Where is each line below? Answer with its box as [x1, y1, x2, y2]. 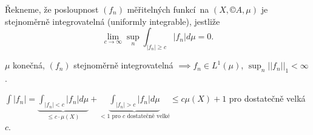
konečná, [13, 59, 45, 71]
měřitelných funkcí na [127, 3, 209, 15]
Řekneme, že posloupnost [5, 3, 99, 15]
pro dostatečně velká [229, 92, 306, 105]
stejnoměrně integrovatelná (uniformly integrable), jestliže [5, 15, 220, 27]
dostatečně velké [127, 113, 170, 120]
